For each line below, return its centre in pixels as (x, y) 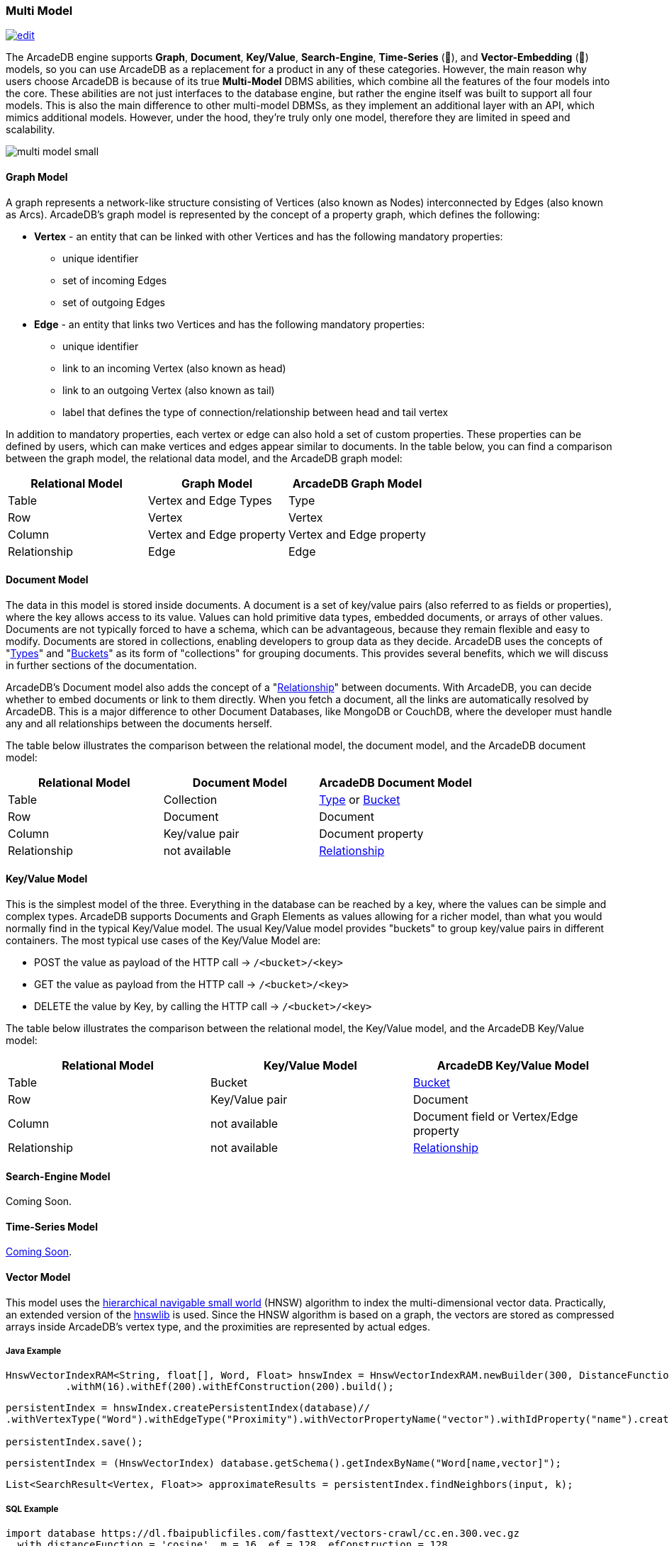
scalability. (30, 130)
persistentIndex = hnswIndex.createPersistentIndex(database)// (188, 1408)
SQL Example (32, 1509)
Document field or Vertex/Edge (495, 1117)
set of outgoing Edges (114, 302)
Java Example (34, 1351)
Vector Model (38, 1277)
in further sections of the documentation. (101, 665)
